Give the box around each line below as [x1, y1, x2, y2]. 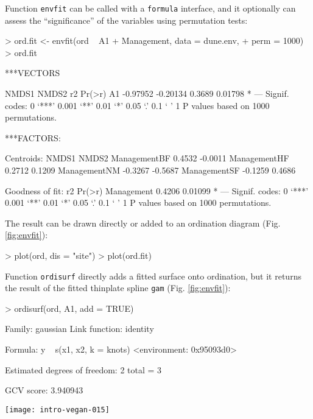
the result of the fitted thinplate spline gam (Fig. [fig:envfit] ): [5, 281, 231, 294]
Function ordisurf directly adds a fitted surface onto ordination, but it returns [5, 269, 301, 282]
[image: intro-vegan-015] [5, 405, 110, 414]
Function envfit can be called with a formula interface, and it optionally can [5, 2, 296, 14]
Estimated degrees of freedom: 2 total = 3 [5, 363, 162, 376]
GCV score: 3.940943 [5, 384, 83, 396]
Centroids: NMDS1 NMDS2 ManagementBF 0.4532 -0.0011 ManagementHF [5, 152, 289, 164]
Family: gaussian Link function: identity [5, 322, 154, 335]
